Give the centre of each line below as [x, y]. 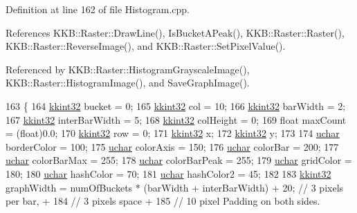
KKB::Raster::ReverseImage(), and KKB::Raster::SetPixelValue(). [146, 46]
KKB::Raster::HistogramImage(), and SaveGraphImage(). [128, 83]
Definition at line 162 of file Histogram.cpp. [98, 9]
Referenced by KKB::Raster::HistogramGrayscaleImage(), [128, 69]
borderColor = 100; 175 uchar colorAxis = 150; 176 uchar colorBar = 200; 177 [172, 146]
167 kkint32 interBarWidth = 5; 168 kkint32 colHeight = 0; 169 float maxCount [176, 119]
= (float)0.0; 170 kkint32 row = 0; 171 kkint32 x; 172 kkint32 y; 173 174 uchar [173, 133]
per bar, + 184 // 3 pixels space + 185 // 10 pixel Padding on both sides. [163, 201]
